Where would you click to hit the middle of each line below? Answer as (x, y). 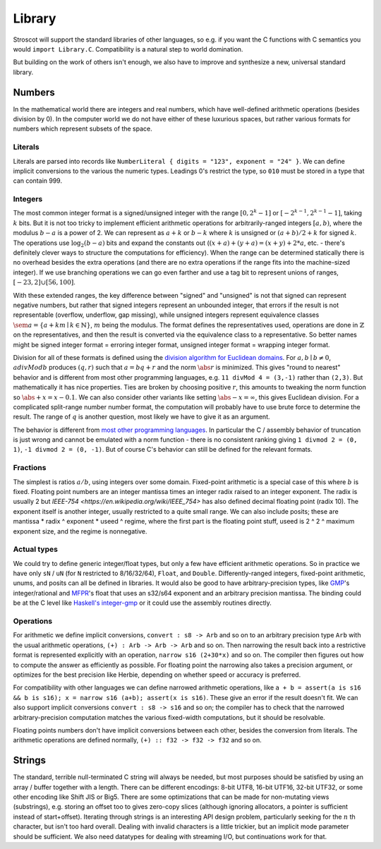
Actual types (35, 549)
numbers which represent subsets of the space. (83, 129)
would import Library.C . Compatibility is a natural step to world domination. (128, 49)
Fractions (30, 468)
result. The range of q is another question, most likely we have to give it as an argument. (141, 417)
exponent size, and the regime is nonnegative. (80, 531)
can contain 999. (38, 181)
